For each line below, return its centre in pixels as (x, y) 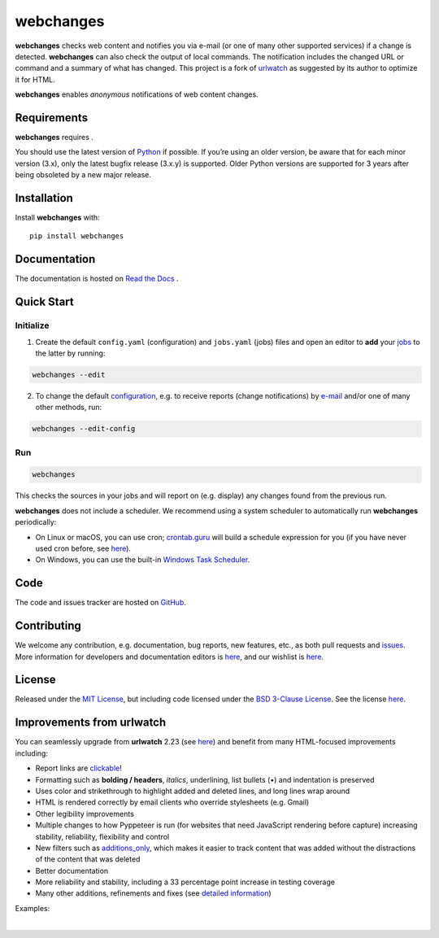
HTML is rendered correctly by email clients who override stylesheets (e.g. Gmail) (172, 802)
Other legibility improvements (85, 814)
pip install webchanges (77, 236)
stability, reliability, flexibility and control (102, 836)
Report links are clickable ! (78, 768)
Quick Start (44, 302)
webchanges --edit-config (84, 429)
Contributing (48, 626)
